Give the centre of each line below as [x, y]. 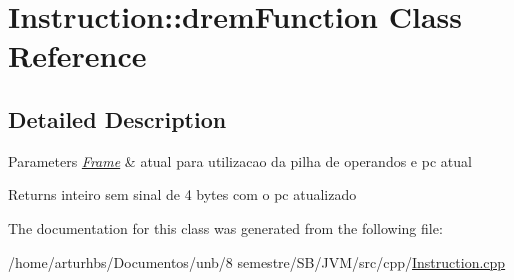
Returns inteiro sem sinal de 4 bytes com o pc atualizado [182, 194]
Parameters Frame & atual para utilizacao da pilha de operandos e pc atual [240, 160]
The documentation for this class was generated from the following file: [225, 227]
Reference [77, 55]
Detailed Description [117, 118]
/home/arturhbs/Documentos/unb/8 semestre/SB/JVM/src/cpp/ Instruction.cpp [257, 261]
